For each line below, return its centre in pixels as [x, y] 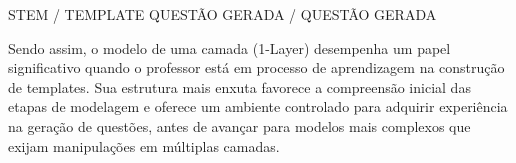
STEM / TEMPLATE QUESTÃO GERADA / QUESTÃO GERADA [222, 14]
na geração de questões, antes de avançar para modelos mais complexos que [239, 125]
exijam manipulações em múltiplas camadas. [144, 145]
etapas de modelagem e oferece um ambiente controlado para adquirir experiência [258, 106]
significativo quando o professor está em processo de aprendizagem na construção [256, 67]
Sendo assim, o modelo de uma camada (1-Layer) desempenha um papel [229, 47]
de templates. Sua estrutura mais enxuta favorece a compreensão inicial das [239, 86]
